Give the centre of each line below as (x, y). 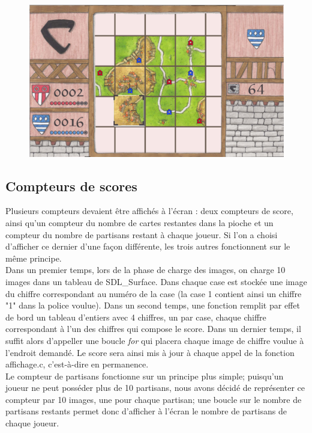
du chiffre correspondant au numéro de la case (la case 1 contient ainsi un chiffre (154, 293)
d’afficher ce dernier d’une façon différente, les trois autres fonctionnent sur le (148, 246)
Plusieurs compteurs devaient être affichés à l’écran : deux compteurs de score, (149, 211)
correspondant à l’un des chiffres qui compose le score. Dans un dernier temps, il (153, 329)
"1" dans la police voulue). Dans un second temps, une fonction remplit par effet (153, 305)
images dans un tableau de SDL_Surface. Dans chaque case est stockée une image (156, 281)
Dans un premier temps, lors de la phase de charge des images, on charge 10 (145, 270)
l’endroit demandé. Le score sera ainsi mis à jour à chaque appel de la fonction (150, 352)
